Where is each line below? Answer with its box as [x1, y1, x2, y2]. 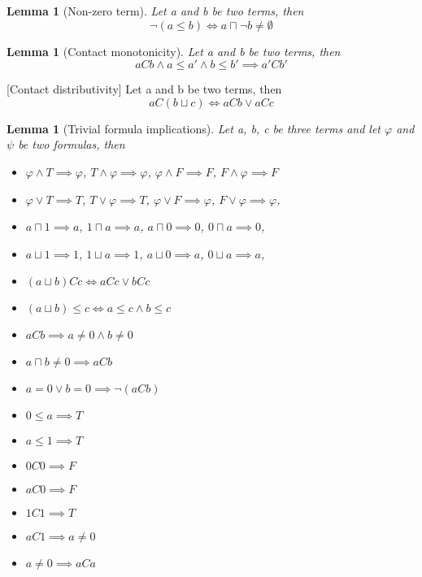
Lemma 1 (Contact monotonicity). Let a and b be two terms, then [7, 42, 341, 59]
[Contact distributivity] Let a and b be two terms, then [7, 80, 282, 98]
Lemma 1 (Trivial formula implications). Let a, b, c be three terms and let [7, 119, 381, 137]
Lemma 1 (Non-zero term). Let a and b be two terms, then [7, 2, 304, 19]
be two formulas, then [18, 136, 125, 153]
